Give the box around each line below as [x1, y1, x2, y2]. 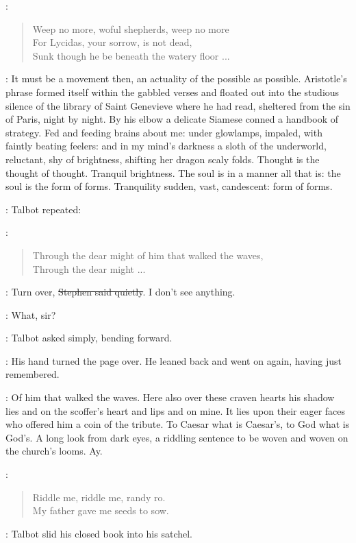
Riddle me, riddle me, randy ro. [32, 490, 166, 504]
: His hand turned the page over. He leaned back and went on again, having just [5, 353, 342, 367]
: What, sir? [5, 307, 56, 322]
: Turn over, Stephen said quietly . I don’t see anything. [5, 285, 236, 299]
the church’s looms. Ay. [5, 444, 103, 458]
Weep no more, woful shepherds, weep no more [32, 21, 229, 36]
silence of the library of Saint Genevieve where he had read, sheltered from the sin [5, 98, 351, 112]
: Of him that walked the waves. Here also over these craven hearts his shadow [5, 390, 335, 405]
